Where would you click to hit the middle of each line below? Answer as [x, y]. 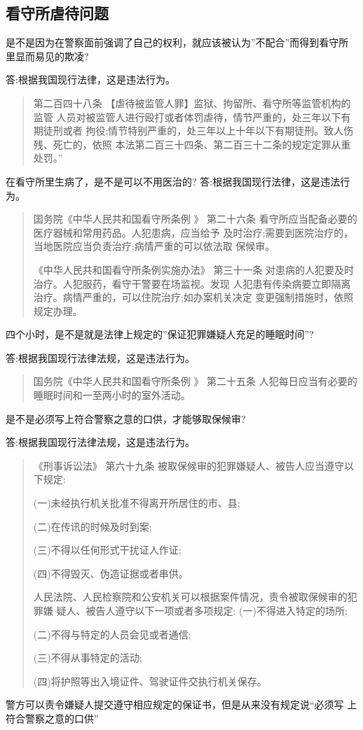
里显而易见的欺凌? [47, 56]
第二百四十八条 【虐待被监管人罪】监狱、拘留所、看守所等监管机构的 [192, 103]
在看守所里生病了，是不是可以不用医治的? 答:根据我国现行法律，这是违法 [173, 181]
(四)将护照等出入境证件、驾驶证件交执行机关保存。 [150, 681]
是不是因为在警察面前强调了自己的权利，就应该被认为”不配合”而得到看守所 [177, 42]
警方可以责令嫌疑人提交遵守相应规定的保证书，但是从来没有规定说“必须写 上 [181, 704]
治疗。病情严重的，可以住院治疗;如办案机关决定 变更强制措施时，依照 [193, 297]
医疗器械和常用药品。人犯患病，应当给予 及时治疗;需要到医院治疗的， [193, 232]
